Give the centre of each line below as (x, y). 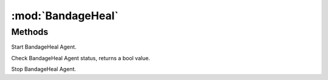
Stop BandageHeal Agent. (43, 69)
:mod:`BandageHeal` (65, 16)
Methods (30, 32)
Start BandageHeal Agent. (44, 47)
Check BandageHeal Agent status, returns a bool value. (81, 58)
